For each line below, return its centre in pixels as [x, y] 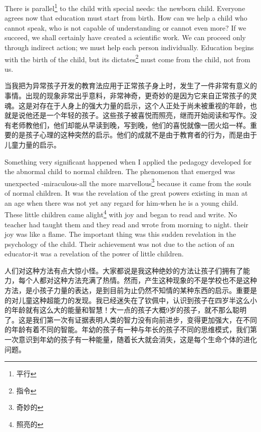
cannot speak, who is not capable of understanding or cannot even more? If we [125, 27]
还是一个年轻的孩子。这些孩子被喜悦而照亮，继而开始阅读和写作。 [141, 115]
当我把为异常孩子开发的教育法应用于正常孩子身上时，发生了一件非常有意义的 [131, 86]
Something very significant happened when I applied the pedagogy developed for [128, 161]
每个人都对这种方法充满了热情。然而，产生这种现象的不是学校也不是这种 [138, 280]
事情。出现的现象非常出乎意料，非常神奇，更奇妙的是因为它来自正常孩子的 [127, 96]
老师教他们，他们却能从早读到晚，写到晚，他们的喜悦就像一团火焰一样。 [130, 125]
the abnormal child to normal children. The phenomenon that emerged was [120, 171]
